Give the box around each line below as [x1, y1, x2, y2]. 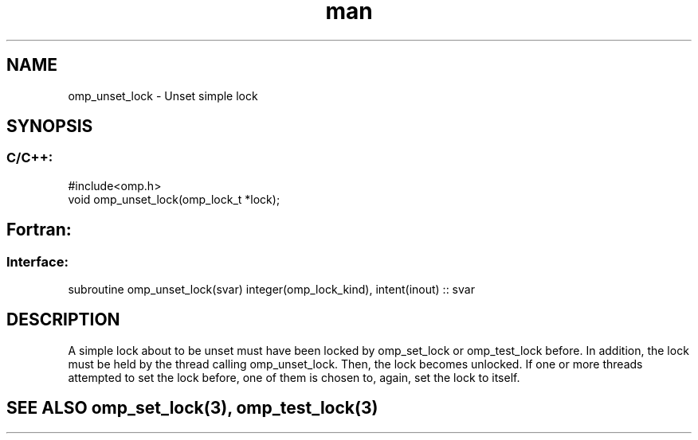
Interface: [6, 253, 69, 270]
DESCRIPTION [6, 310, 120, 330]
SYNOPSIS [6, 116, 93, 137]
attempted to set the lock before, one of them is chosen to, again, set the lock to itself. [68, 370, 520, 384]
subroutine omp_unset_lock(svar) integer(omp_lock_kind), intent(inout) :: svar [68, 282, 475, 297]
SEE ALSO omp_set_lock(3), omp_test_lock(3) [6, 398, 378, 419]
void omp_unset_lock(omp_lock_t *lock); [68, 192, 280, 206]
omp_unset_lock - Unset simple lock [68, 88, 258, 103]
